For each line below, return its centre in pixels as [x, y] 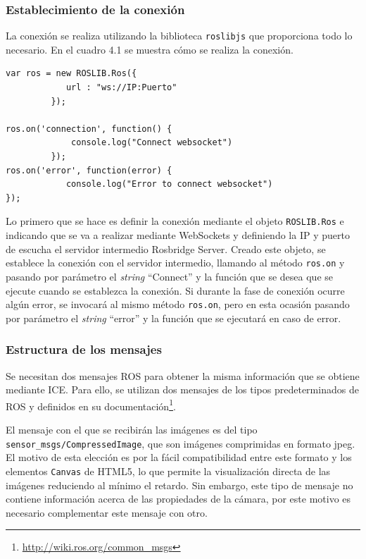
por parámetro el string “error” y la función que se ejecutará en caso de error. [173, 318]
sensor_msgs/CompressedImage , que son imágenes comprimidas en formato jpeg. [181, 443]
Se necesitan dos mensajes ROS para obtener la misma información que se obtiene [183, 375]
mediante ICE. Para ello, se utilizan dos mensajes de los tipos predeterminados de [182, 389]
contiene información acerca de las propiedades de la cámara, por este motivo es [178, 499]
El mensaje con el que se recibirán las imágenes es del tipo [132, 429]
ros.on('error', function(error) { [89, 170]
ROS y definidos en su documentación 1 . [91, 405]
